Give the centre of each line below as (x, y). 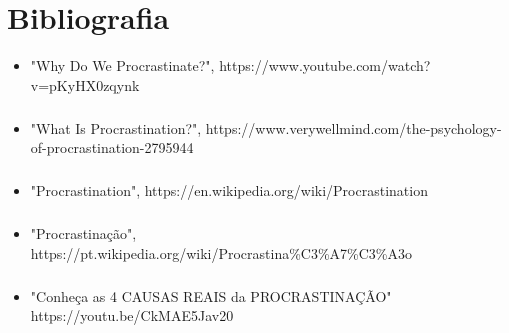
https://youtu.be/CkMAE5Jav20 (132, 315)
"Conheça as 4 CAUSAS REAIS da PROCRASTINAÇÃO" (211, 295)
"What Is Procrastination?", (116, 127)
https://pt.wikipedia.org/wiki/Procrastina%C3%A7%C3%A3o (221, 252)
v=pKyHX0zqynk (85, 84)
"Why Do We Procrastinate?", (122, 65)
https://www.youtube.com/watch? (325, 65)
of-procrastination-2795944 (112, 147)
